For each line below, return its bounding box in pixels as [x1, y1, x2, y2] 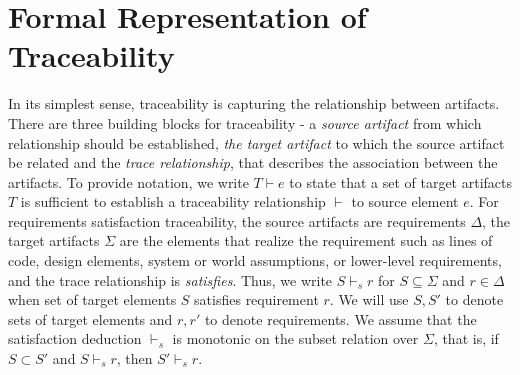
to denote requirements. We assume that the [204, 308, 477, 329]
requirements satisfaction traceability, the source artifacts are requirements [8, 210, 466, 231]
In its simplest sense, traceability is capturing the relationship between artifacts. [8, 93, 500, 114]
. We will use [329, 289, 409, 310]
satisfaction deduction [8, 328, 142, 349]
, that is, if [433, 328, 499, 349]
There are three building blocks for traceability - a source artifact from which [8, 112, 482, 133]
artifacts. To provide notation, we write [8, 171, 249, 192]
